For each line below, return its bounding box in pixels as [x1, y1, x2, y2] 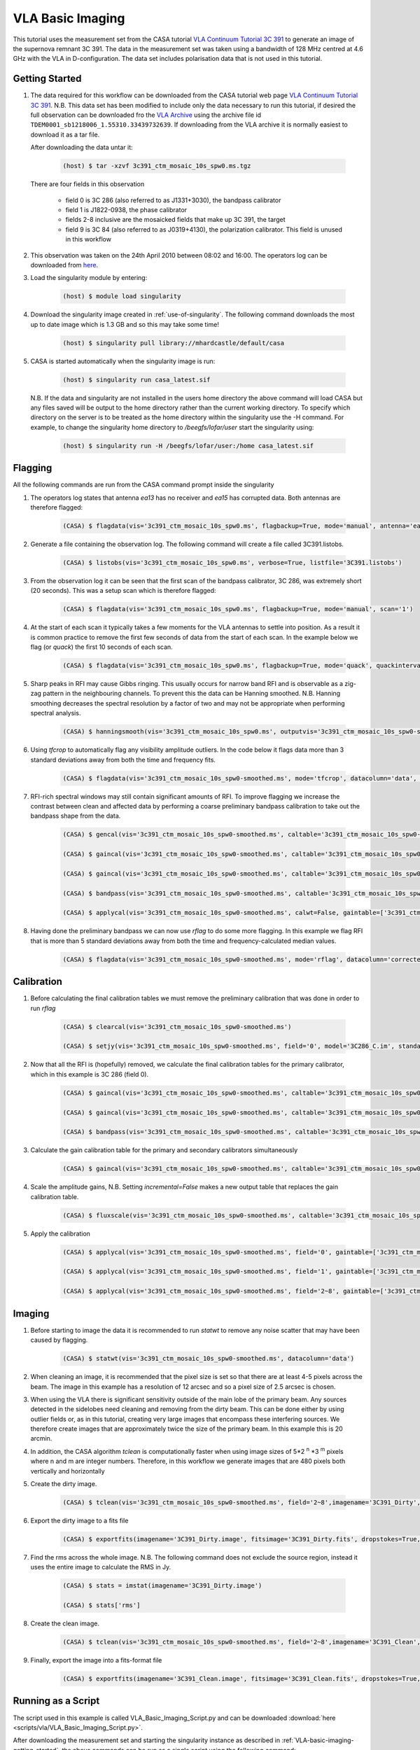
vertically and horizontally [30, 1466, 105, 1475]
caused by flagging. [30, 1336, 88, 1344]
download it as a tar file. [30, 130, 100, 139]
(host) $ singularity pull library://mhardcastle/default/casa [62, 339, 285, 346]
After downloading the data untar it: [30, 143, 133, 152]
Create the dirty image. [30, 1480, 97, 1488]
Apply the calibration [30, 1229, 91, 1238]
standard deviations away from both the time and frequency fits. [30, 755, 216, 764]
